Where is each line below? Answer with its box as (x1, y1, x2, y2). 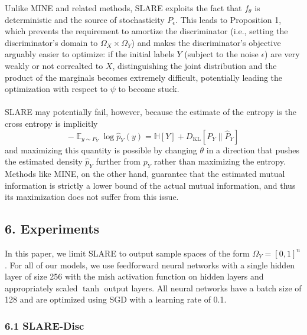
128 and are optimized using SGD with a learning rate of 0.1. (5, 293, 227, 306)
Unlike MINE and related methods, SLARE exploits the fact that (5, 2, 242, 14)
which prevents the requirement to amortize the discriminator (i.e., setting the (5, 25, 288, 37)
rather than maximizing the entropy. (153, 155, 286, 167)
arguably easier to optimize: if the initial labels (5, 48, 174, 60)
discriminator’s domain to (5, 36, 98, 48)
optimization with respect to (5, 83, 107, 95)
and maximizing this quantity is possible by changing (5, 143, 197, 156)
